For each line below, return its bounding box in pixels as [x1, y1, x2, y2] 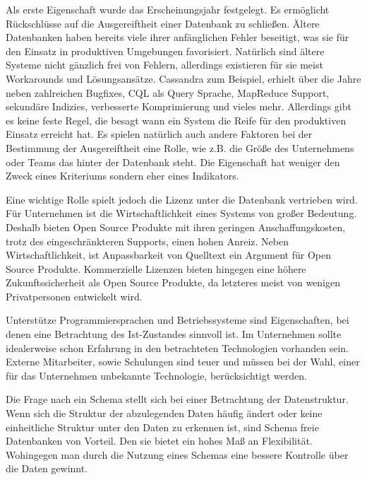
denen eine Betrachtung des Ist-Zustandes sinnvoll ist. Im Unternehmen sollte [6, 327, 342, 341]
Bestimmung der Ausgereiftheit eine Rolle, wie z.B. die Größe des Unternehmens [6, 140, 354, 155]
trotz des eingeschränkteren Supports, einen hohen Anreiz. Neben [6, 233, 289, 248]
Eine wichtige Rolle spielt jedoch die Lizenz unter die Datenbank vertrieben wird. [6, 192, 358, 206]
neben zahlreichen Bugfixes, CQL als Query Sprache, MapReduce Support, [6, 85, 330, 100]
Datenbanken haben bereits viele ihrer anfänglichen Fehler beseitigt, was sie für [6, 30, 349, 45]
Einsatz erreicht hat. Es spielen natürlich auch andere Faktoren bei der [6, 127, 313, 141]
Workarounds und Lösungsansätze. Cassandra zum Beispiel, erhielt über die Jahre [6, 71, 361, 86]
